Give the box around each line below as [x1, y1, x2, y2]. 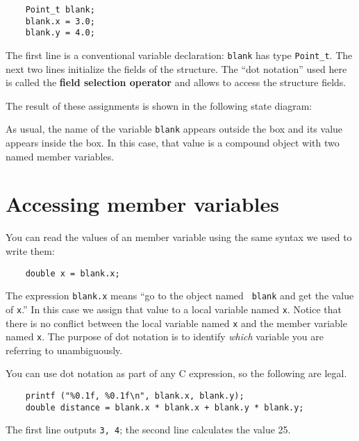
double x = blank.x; [25, 268, 120, 278]
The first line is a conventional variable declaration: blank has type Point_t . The [6, 47, 353, 62]
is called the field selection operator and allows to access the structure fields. [6, 75, 347, 90]
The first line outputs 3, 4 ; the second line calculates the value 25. [6, 422, 291, 437]
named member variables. [6, 149, 115, 163]
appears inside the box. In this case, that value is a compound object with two [6, 135, 340, 150]
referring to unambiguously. [6, 342, 123, 357]
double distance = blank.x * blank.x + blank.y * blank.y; [25, 402, 304, 413]
